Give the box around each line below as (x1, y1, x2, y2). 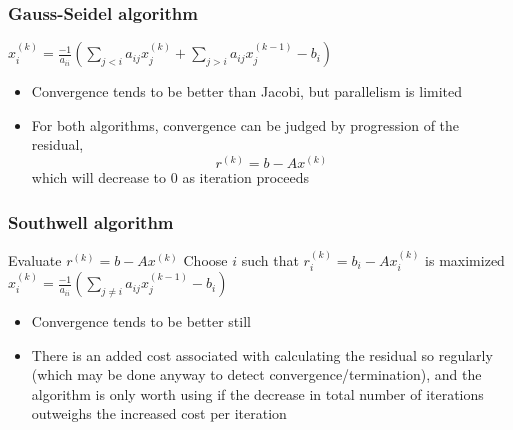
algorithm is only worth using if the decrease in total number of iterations (31, 383, 484, 404)
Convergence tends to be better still (31, 311, 251, 332)
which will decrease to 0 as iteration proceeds (31, 167, 309, 188)
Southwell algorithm (8, 209, 174, 234)
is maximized (425, 249, 505, 270)
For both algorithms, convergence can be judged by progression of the (31, 114, 460, 135)
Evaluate (8, 249, 62, 270)
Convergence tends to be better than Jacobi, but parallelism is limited (31, 81, 463, 102)
